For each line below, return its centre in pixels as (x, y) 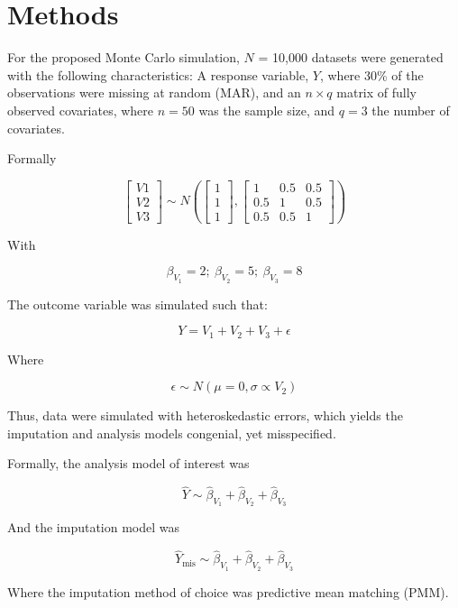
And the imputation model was (94, 527)
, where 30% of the (371, 74)
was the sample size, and (267, 110)
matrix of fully (377, 92)
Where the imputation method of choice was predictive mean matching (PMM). (228, 591)
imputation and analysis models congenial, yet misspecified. (172, 433)
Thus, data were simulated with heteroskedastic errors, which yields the (205, 415)
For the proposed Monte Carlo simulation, (124, 57)
